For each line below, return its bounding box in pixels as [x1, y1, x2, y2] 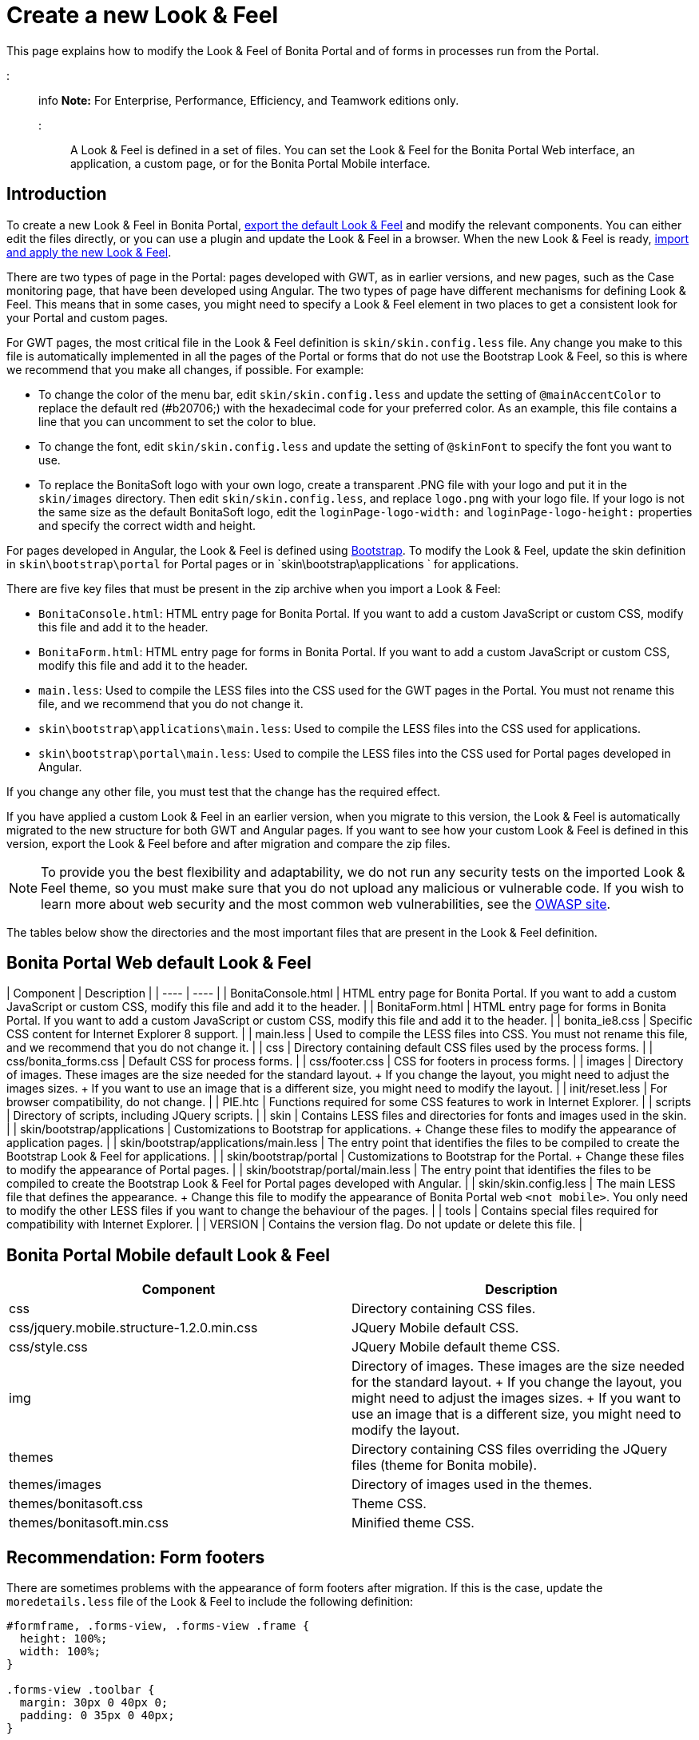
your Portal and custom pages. [6, 310, 169, 325]
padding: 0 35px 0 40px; [19, 1709, 175, 1722]
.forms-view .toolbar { [6, 1683, 155, 1697]
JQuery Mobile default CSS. [351, 1320, 519, 1336]
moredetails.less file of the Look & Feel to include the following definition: [6, 1595, 414, 1609]
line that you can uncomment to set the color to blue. [38, 414, 316, 428]
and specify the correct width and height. [38, 518, 256, 532]
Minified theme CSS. [351, 1515, 475, 1531]
